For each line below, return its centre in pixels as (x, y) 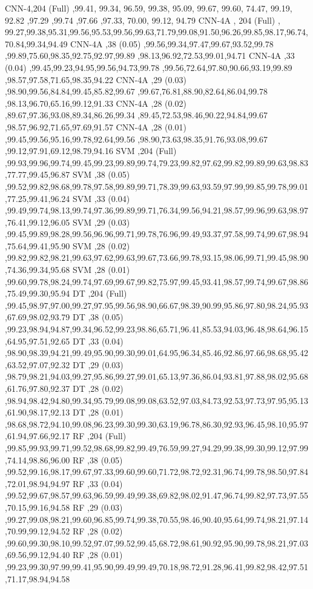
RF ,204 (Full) (100, 436)
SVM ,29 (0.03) (101, 222)
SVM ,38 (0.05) (101, 174)
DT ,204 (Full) (100, 293)
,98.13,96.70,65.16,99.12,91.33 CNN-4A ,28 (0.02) (96, 103)
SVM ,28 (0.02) (101, 245)
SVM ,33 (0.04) (101, 198)
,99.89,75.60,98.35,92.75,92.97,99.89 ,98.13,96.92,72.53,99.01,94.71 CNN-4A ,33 (150, 56)
